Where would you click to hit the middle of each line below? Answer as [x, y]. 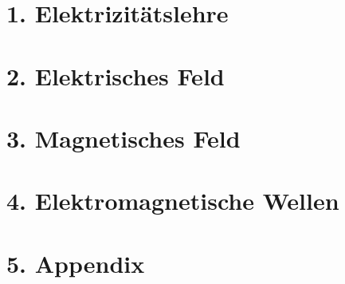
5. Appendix [76, 263]
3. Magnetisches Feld [123, 138]
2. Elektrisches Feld [116, 75]
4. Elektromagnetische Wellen [173, 201]
